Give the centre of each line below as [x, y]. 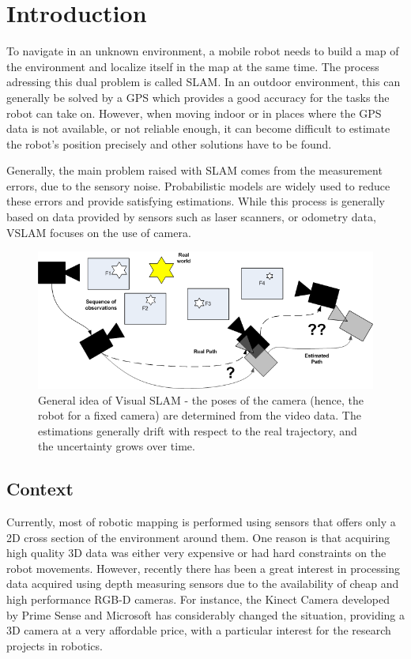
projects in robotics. [55, 645]
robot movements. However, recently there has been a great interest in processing [203, 568]
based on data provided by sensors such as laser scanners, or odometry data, [191, 217]
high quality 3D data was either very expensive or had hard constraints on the [196, 553]
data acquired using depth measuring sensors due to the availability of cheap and [203, 584]
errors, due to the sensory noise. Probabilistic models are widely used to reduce [198, 185]
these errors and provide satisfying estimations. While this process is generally [196, 201]
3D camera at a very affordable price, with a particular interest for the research [199, 630]
